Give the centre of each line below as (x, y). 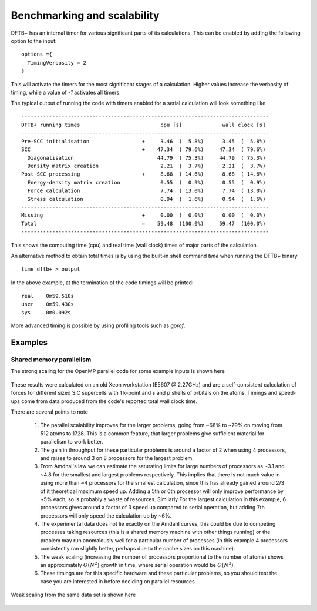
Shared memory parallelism (51, 360)
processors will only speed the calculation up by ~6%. (106, 516)
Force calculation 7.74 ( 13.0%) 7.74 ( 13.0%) (146, 191)
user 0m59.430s (48, 304)
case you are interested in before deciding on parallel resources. (118, 581)
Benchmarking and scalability (85, 15)
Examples (29, 343)
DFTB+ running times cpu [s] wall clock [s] (144, 125)
